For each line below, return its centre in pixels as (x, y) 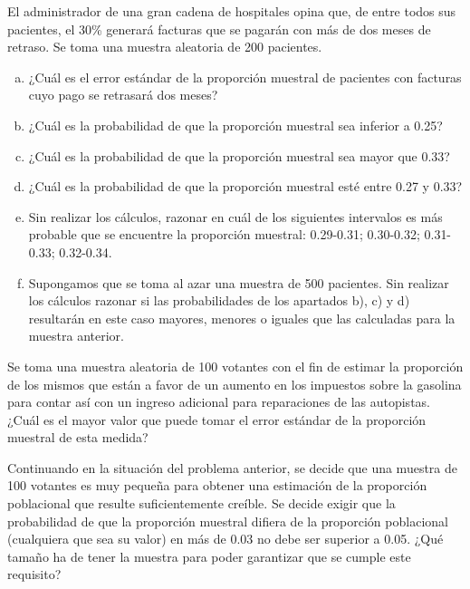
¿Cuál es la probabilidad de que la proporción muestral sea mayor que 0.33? (239, 155)
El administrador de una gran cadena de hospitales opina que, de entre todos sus (232, 11)
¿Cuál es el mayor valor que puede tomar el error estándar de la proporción (217, 419)
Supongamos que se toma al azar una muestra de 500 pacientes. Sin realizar (239, 282)
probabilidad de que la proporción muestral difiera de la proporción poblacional (228, 521)
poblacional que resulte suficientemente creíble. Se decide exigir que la (201, 503)
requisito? (34, 574)
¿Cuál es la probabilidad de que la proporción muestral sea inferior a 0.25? (235, 125)
